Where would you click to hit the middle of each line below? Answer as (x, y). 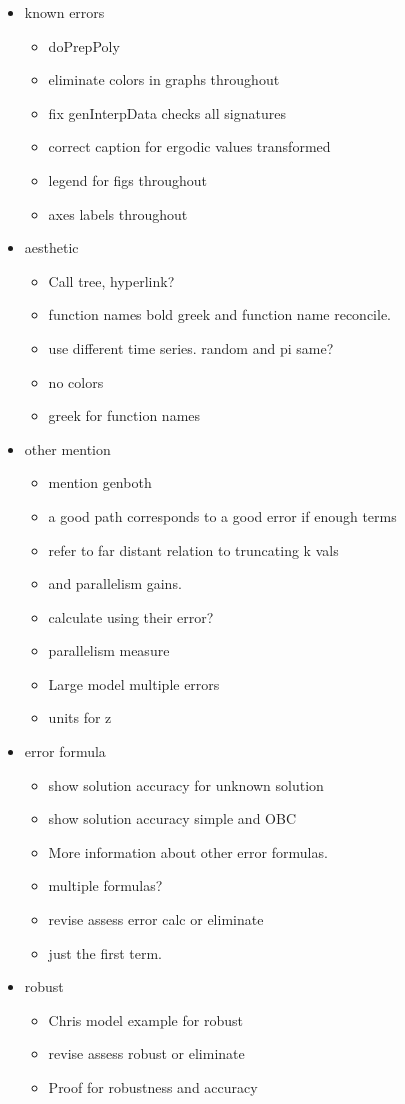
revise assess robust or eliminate (146, 1053)
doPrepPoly (84, 45)
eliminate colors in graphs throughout (164, 79)
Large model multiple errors (134, 683)
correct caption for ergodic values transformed (189, 146)
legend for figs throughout (128, 179)
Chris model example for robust (145, 1019)
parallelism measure (109, 650)
